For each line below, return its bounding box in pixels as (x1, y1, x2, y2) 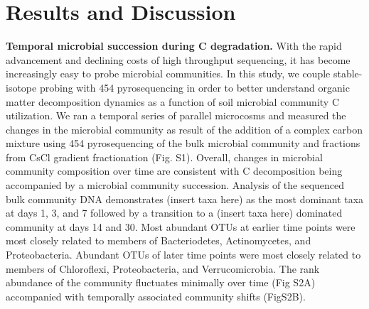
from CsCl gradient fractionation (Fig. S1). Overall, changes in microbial (6, 149, 323, 164)
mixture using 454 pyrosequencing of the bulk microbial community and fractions (6, 136, 360, 151)
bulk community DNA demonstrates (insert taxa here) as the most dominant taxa (6, 191, 364, 206)
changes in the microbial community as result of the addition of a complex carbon (6, 121, 363, 136)
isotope (6, 80, 37, 94)
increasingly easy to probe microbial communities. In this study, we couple (6, 66, 331, 81)
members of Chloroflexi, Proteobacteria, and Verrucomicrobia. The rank (6, 261, 320, 276)
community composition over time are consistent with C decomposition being (6, 163, 343, 178)
